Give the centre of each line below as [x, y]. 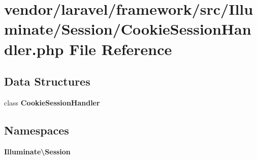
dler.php [34, 49]
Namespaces [37, 130]
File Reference [121, 49]
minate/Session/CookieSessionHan [128, 29]
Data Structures [47, 81]
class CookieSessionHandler [52, 102]
